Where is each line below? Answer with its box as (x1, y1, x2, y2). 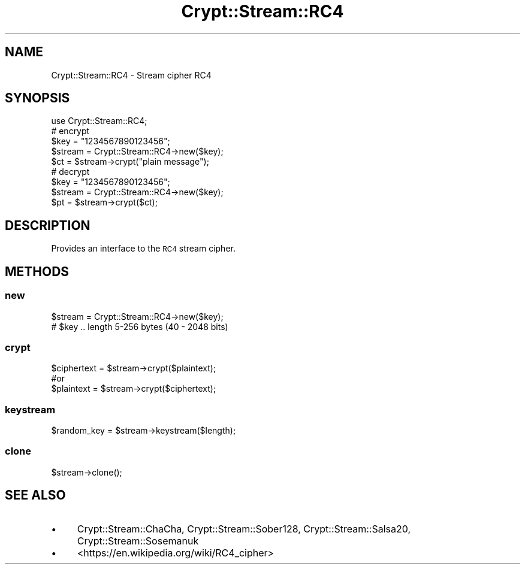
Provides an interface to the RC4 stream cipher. (51, 243, 236, 254)
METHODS (5, 264, 70, 279)
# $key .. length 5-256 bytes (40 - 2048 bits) (51, 321, 228, 332)
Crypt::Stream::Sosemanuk (77, 534, 199, 547)
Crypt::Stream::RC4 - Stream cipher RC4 (51, 69, 212, 80)
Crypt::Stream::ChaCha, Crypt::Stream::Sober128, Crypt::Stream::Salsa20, (77, 522, 411, 535)
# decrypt (51, 167, 90, 177)
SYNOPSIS (5, 90, 70, 106)
